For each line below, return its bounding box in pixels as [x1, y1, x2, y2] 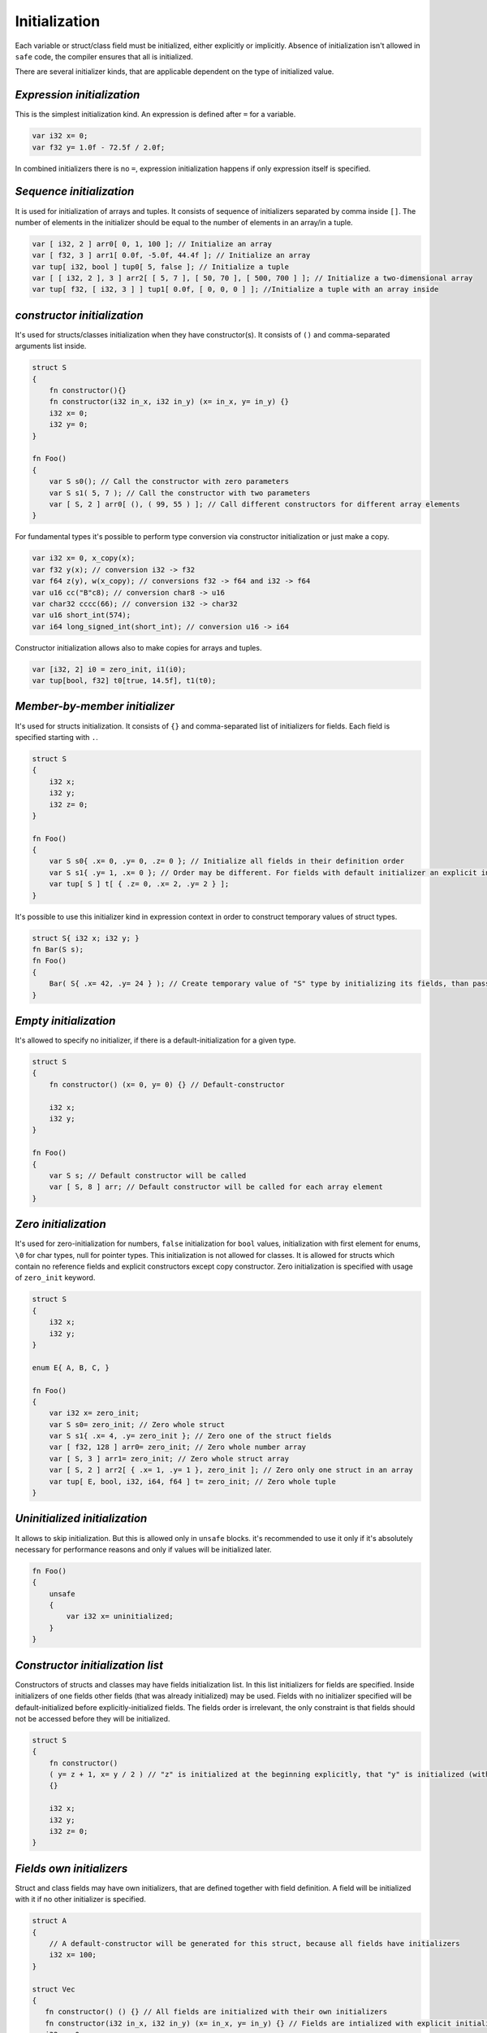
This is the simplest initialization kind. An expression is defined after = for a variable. [15, 110, 296, 120]
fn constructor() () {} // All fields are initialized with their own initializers [45, 2007, 388, 2017]
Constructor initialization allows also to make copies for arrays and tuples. [15, 642, 262, 652]
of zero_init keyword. [15, 1273, 96, 1282]
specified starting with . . [15, 732, 99, 742]
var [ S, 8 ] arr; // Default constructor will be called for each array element [49, 1182, 383, 1191]
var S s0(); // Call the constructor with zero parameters [49, 477, 290, 486]
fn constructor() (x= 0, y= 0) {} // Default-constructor [49, 1080, 285, 1089]
